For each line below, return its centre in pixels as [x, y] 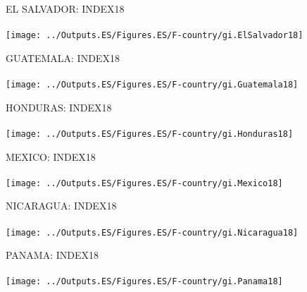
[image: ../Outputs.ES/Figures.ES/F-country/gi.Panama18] [144, 282]
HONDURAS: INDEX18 [59, 107]
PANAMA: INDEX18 [52, 255]
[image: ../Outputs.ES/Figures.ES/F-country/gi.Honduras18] [150, 134]
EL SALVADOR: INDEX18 [65, 8]
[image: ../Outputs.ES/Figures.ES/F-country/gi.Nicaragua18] [152, 232]
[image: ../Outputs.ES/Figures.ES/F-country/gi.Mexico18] [144, 183]
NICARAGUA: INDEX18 [61, 206]
